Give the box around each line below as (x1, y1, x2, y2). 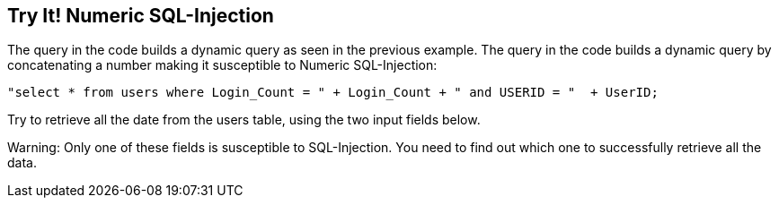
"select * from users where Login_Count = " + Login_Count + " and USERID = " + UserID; (7, 85, 659, 100)
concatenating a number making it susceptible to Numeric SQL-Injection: (7, 57, 438, 73)
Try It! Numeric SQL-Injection (7, 4, 274, 27)
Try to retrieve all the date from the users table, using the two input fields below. (7, 112, 481, 128)
